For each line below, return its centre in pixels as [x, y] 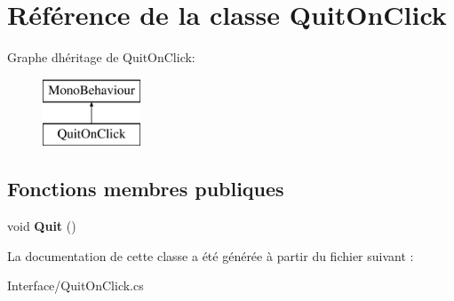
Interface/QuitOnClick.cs [76, 285]
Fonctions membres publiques [146, 189]
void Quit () [42, 226]
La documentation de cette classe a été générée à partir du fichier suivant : [211, 255]
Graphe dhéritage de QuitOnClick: [101, 57]
